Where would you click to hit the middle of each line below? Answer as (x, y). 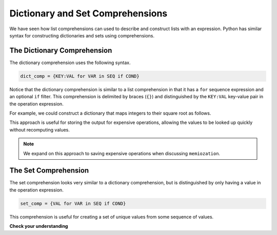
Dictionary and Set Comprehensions (88, 13)
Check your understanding (39, 226)
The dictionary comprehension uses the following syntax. (70, 62)
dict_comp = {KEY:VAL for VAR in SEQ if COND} (80, 76)
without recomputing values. (40, 130)
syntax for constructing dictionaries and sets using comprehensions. (82, 35)
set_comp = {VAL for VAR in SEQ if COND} (73, 203)
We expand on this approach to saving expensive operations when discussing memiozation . (122, 153)
